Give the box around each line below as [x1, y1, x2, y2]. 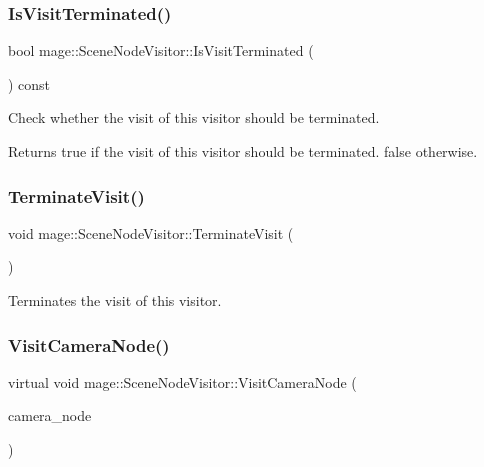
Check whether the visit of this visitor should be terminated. [8, 107, 380, 128]
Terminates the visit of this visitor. [8, 290, 222, 310]
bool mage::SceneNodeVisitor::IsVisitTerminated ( [8, 40, 314, 61]
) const [8, 73, 51, 94]
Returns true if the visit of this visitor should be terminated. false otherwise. [8, 141, 478, 161]
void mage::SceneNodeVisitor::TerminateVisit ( [8, 222, 294, 243]
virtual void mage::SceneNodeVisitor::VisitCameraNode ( [8, 371, 357, 392]
